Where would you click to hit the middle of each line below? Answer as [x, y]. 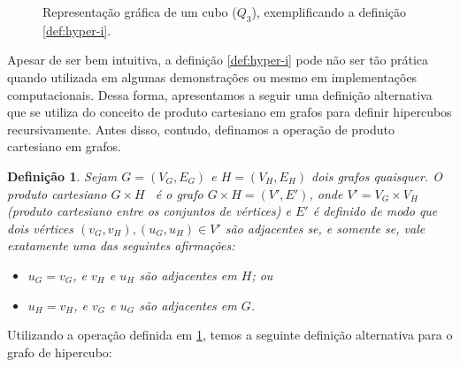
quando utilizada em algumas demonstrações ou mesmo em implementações [212, 76]
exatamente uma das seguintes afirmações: [121, 245]
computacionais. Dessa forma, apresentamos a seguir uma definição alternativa [220, 94]
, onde [326, 193]
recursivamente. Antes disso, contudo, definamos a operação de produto [201, 129]
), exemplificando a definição [329, 11]
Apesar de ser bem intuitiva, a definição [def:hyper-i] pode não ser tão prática [218, 60]
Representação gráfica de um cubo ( [140, 11]
